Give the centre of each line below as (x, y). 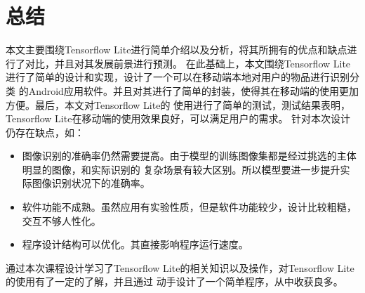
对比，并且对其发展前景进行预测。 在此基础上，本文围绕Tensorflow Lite (188, 63)
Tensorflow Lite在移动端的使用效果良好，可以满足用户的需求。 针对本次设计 (178, 118)
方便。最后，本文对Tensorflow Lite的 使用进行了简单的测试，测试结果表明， (178, 104)
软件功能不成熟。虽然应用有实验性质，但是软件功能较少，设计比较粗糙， (189, 207)
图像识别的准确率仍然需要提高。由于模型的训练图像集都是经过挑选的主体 (189, 156)
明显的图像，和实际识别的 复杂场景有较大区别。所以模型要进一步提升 (181, 169)
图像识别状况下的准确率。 (91, 183)
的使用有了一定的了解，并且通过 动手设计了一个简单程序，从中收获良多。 (174, 281)
